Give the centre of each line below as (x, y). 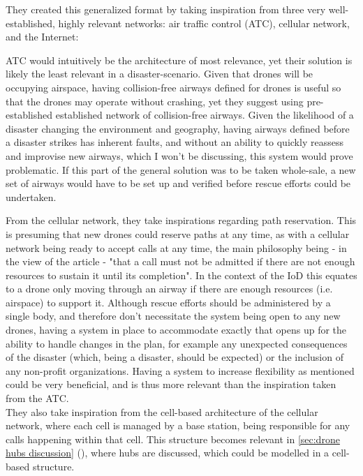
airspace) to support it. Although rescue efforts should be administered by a (168, 302)
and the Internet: (42, 37)
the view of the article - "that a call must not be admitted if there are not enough (180, 261)
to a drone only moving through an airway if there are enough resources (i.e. (169, 289)
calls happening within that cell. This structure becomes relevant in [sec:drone (173, 439)
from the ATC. (37, 398)
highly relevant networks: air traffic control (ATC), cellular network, (204, 23)
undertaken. (31, 196)
